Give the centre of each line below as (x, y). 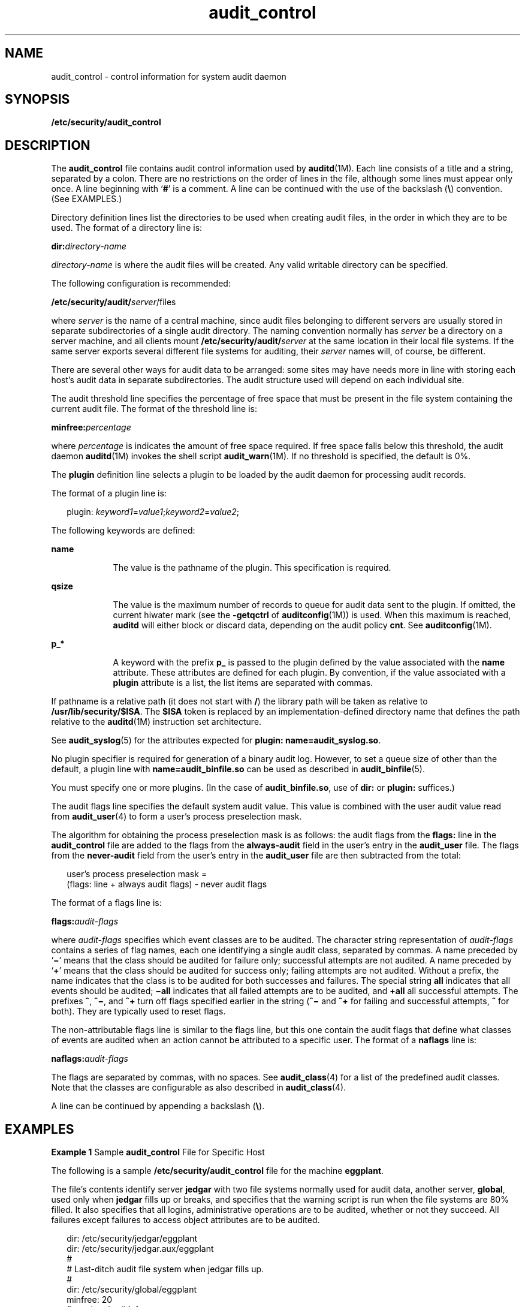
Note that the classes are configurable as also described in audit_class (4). (199, 1088)
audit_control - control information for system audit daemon (169, 76)
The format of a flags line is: (106, 903)
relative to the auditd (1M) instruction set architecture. (156, 722)
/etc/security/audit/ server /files (114, 302)
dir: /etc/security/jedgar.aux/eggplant (140, 1249)
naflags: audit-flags (90, 1059)
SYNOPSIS (37, 100)
